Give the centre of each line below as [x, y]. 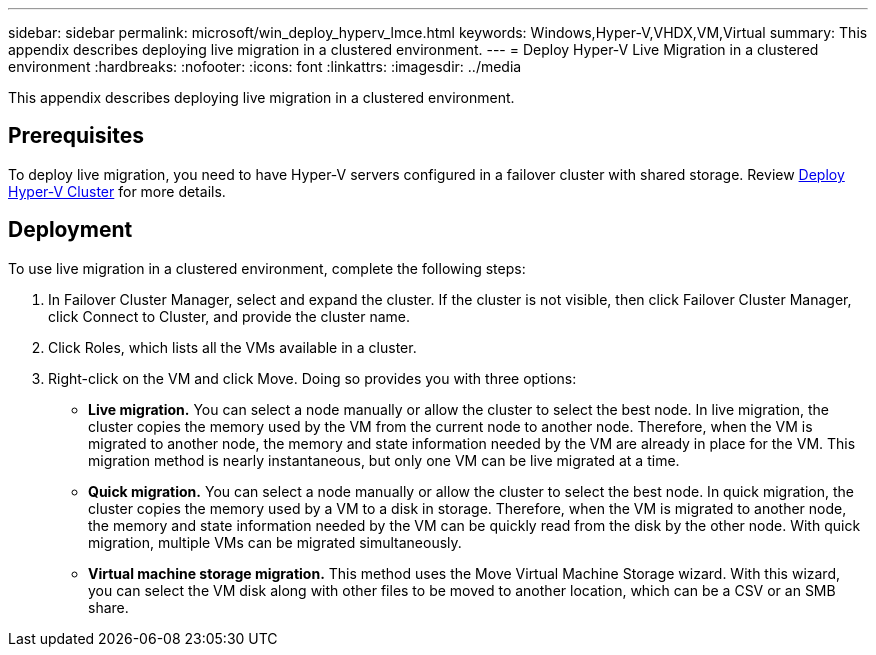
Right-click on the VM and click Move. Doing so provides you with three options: [312, 378]
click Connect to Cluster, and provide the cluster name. [229, 316]
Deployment [70, 230]
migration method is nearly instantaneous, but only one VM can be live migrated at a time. [384, 460]
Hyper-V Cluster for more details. [117, 191]
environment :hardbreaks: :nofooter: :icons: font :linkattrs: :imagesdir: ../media [265, 66]
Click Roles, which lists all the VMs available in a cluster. [232, 347]
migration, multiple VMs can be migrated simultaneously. [275, 542]
